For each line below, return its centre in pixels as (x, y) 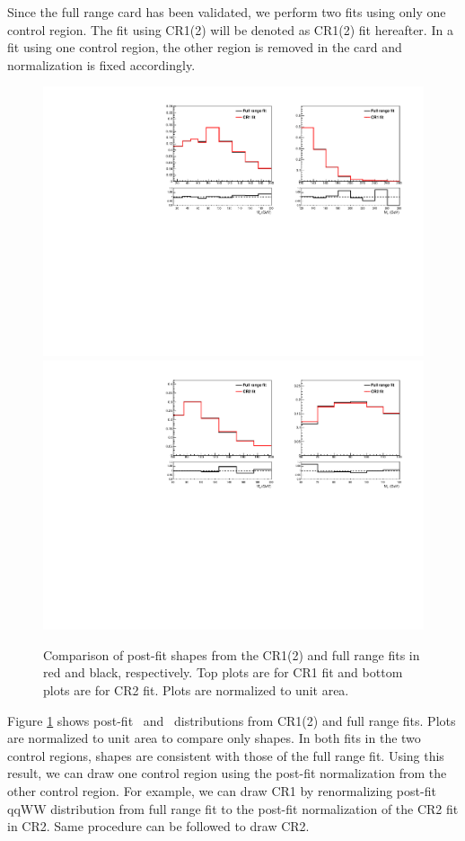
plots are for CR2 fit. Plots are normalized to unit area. (196, 690)
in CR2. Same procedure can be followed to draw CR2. (158, 826)
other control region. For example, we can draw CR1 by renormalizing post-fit (222, 791)
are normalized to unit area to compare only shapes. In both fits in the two (214, 738)
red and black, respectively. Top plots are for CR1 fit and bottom (223, 672)
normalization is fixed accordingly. (101, 64)
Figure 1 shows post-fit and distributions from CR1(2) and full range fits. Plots (232, 720)
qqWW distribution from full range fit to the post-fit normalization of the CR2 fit (233, 808)
